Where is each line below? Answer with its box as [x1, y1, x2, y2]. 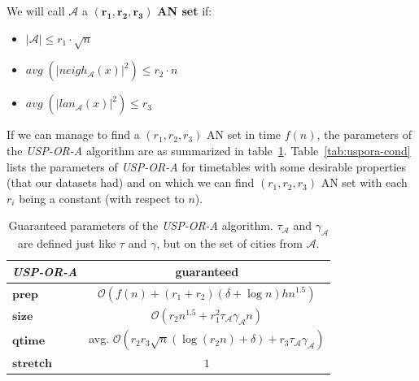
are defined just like [17, 235, 116, 252]
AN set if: [157, 2, 212, 19]
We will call [7, 2, 65, 19]
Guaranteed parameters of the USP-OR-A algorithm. [8, 217, 273, 234]
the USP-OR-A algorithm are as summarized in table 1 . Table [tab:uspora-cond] [7, 141, 411, 158]
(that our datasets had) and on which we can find [7, 174, 255, 191]
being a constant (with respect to [19, 189, 185, 206]
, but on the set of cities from [156, 235, 303, 252]
